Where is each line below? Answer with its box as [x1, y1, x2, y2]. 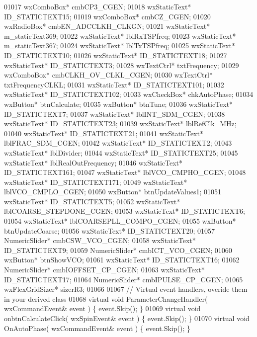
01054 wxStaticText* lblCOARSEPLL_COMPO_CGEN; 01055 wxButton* [4, 216, 236, 226]
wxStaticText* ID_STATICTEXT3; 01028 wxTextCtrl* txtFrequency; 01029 [4, 60, 239, 70]
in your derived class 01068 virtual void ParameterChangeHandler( [4, 293, 208, 304]
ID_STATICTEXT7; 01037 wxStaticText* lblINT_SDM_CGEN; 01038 [4, 108, 225, 119]
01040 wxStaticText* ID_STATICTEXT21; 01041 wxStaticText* [4, 128, 203, 138]
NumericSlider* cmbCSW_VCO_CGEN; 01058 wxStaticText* [4, 235, 196, 246]
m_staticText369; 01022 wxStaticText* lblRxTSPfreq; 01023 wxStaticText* [4, 30, 236, 41]
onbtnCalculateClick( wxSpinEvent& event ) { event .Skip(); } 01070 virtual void [4, 313, 250, 323]
